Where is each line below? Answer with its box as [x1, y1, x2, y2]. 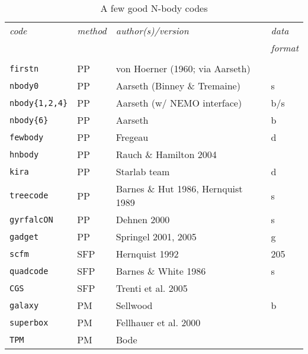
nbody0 [9, 81, 39, 91]
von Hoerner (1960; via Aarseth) [115, 62, 251, 75]
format [271, 41, 299, 54]
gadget [9, 231, 39, 242]
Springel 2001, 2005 [115, 230, 197, 243]
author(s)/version [115, 24, 189, 37]
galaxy [9, 300, 39, 310]
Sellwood [115, 298, 153, 312]
